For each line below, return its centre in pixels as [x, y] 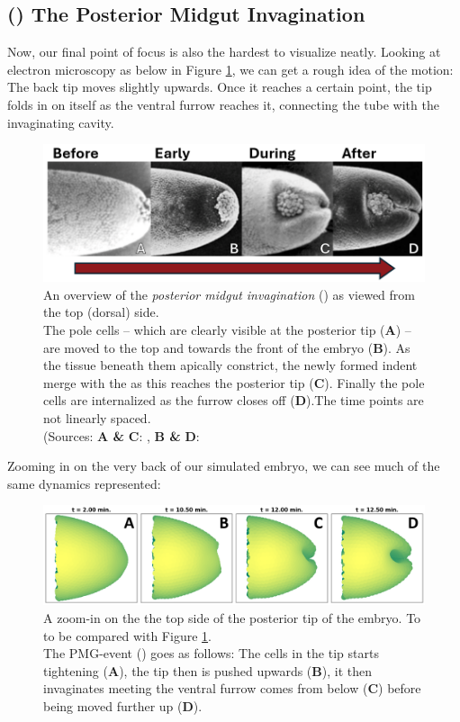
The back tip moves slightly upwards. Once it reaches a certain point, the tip [220, 87]
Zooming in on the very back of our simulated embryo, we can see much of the [224, 466]
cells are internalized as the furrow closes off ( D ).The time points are [234, 400]
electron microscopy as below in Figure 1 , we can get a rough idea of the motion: [230, 69]
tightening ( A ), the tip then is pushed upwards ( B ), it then [207, 670]
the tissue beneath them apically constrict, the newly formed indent [230, 365]
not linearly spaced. [97, 417]
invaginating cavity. [61, 122]
